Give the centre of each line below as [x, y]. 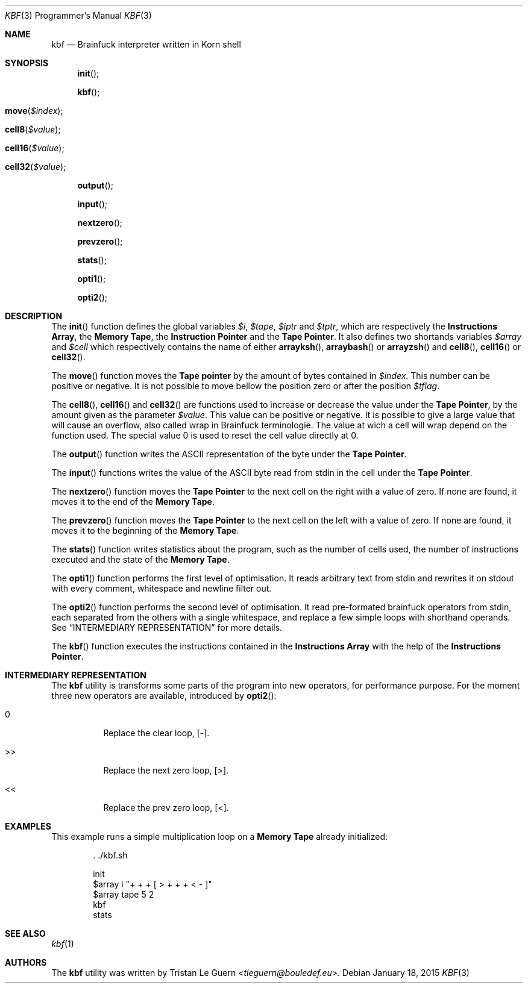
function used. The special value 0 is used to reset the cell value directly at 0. [205, 435]
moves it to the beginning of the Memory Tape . [145, 530]
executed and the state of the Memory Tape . [140, 559]
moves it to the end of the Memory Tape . [133, 502]
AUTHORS [26, 962]
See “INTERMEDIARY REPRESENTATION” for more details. [167, 627]
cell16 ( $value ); [35, 148]
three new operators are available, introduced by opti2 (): [164, 696]
